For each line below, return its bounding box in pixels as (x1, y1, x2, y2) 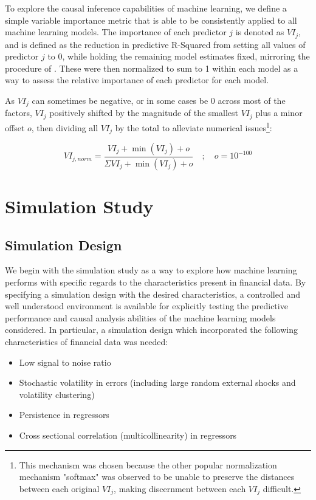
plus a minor (255, 106, 303, 119)
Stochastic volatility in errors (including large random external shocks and (19, 376, 296, 389)
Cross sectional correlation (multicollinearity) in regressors (19, 429, 237, 442)
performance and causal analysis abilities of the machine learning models (5, 311, 276, 324)
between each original (19, 482, 100, 495)
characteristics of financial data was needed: (5, 335, 168, 348)
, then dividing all (31, 121, 98, 134)
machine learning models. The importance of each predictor (5, 26, 227, 38)
